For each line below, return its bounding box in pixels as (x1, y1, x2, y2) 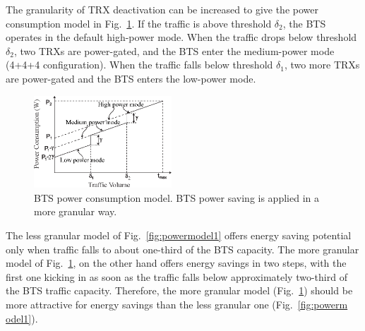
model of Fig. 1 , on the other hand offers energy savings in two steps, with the (6, 255, 347, 270)
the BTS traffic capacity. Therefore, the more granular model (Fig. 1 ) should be (6, 283, 353, 298)
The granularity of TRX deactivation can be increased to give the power (6, 2, 318, 16)
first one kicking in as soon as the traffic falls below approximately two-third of (6, 269, 347, 284)
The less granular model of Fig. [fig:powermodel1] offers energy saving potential (6, 227, 352, 242)
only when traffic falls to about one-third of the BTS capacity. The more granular (6, 241, 359, 256)
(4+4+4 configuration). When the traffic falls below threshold (6, 57, 273, 72)
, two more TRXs (284, 57, 360, 72)
